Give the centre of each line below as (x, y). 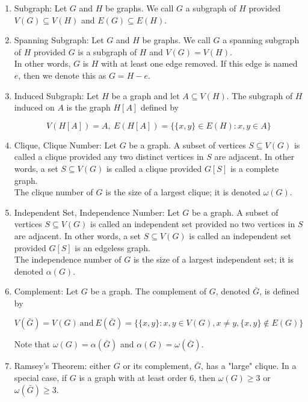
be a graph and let (146, 95)
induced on (34, 107)
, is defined (279, 291)
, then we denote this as (62, 75)
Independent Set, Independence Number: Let (97, 212)
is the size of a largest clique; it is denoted (183, 192)
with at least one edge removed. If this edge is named (199, 63)
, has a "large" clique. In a (249, 366)
